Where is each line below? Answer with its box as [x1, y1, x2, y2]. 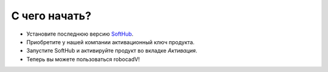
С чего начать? [11, 9, 92, 22]
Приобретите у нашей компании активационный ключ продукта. [26, 38, 195, 45]
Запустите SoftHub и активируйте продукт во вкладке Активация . [26, 47, 197, 54]
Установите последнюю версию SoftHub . [26, 30, 134, 38]
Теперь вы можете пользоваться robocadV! [26, 55, 140, 63]
